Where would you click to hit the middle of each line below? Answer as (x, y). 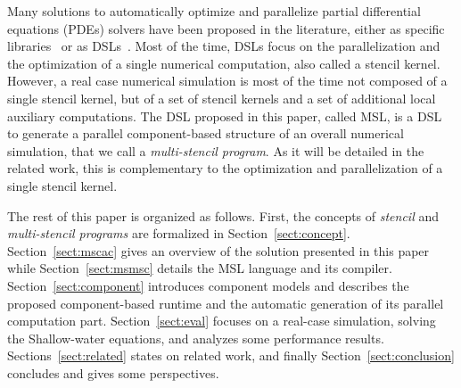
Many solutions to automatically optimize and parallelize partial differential (214, 11)
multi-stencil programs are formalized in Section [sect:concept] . (179, 233)
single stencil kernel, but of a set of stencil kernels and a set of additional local (222, 98)
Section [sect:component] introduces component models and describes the (208, 285)
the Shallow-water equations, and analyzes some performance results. (196, 338)
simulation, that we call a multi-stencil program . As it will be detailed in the (216, 150)
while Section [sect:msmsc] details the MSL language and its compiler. (200, 268)
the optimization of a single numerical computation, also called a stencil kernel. (224, 63)
